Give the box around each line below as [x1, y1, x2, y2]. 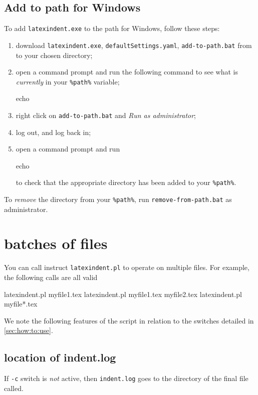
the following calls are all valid [4, 272, 98, 282]
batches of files [4, 233, 108, 253]
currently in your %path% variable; [16, 76, 120, 86]
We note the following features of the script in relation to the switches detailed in [4, 315, 254, 325]
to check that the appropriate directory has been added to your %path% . [16, 177, 236, 187]
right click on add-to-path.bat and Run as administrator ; [16, 109, 196, 120]
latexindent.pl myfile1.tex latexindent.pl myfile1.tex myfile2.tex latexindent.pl [4, 288, 242, 299]
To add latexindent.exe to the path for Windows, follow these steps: [4, 23, 220, 33]
